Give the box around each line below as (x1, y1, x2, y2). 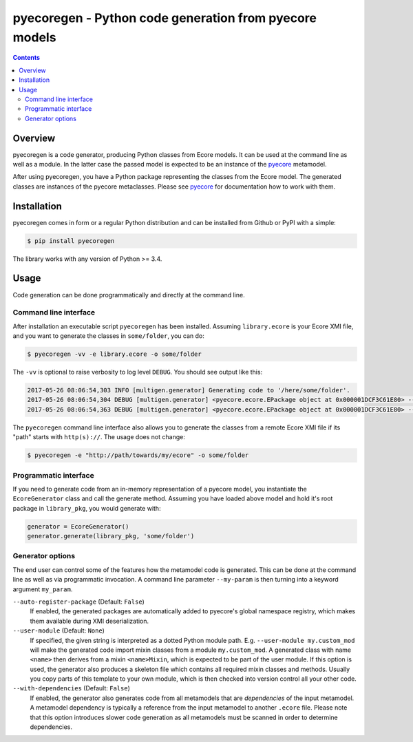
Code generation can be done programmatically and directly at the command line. (12, 290, 245, 299)
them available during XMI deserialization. (30, 617, 149, 625)
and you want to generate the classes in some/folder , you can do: (12, 332, 204, 340)
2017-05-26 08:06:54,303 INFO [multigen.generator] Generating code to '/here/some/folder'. (27, 386, 350, 394)
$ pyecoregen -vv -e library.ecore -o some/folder (27, 350, 202, 358)
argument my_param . (12, 585, 73, 593)
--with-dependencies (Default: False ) (12, 684, 130, 692)
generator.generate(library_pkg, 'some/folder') (27, 532, 195, 540)
